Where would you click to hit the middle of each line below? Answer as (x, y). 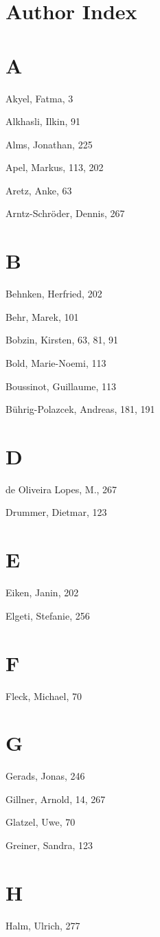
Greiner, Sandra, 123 (49, 845)
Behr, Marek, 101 (42, 316)
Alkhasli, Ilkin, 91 (43, 121)
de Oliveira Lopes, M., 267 (61, 489)
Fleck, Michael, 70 (44, 696)
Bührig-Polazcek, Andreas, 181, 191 (80, 409)
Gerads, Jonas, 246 (45, 776)
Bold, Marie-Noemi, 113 (56, 362)
